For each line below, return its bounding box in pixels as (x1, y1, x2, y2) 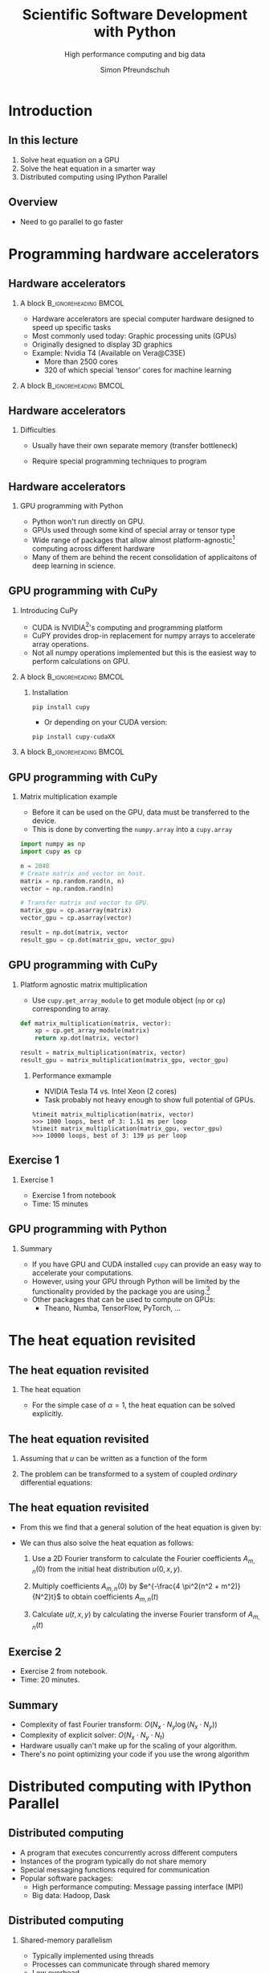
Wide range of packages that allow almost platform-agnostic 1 (31, 533, 235, 545)
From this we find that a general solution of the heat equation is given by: (19, 1522, 262, 1532)
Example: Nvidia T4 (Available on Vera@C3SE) (31, 348, 186, 357)
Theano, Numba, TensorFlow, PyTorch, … (43, 1304, 181, 1313)
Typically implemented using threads (31, 1950, 154, 1960)
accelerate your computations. (31, 1267, 134, 1277)
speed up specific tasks (31, 322, 112, 332)
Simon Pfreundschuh (100, 64, 170, 74)
